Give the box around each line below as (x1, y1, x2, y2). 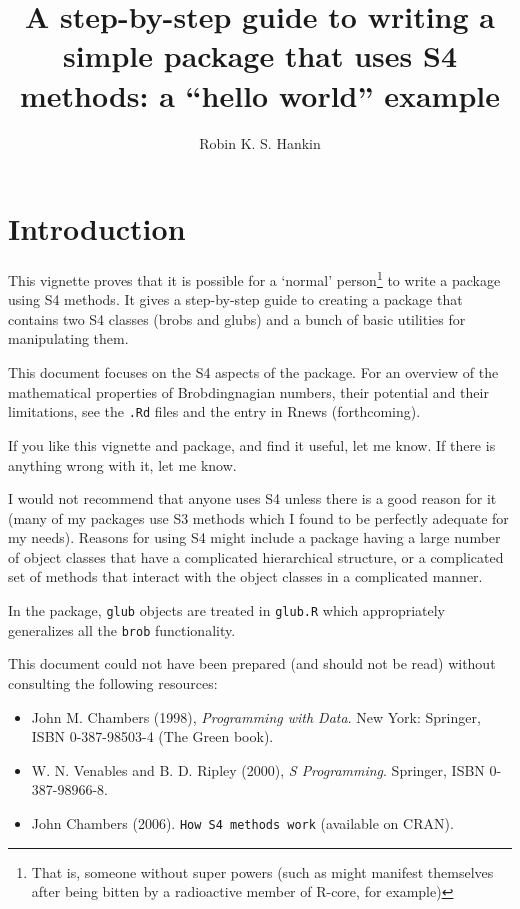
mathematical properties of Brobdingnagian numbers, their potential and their (8, 381, 489, 402)
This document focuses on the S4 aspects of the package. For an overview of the (8, 362, 499, 383)
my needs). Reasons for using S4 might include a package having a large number (8, 527, 501, 548)
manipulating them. (8, 328, 129, 349)
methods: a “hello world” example (19, 74, 501, 115)
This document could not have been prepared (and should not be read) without (8, 653, 496, 674)
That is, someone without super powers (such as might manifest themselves (31, 861, 494, 882)
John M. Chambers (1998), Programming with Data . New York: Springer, (31, 706, 481, 727)
